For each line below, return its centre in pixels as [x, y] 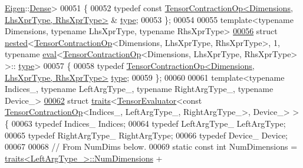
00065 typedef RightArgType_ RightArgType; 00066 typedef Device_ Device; [146, 135]
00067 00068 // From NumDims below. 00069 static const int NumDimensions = [151, 146]
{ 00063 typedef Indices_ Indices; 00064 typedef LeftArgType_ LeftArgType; [145, 123]
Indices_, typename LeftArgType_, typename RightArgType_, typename [139, 89]
